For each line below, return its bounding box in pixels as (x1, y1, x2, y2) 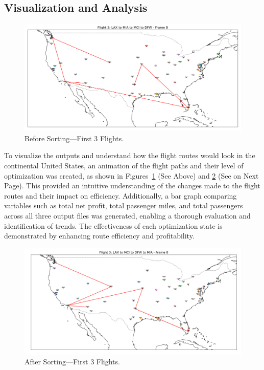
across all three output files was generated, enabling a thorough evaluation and (4, 210, 251, 221)
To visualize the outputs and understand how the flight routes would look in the (4, 150, 255, 161)
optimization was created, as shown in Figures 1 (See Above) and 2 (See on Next (4, 170, 259, 181)
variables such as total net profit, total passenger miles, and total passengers (4, 200, 243, 211)
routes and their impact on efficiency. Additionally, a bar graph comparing (4, 190, 237, 201)
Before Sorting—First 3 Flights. (25, 133, 124, 143)
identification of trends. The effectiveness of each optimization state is (4, 220, 223, 231)
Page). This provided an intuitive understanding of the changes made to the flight (4, 180, 260, 191)
